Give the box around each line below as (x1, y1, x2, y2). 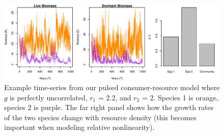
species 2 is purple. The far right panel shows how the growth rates (4, 102, 214, 113)
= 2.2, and (98, 92, 131, 102)
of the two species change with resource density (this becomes (4, 112, 197, 122)
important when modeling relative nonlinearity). (4, 122, 155, 132)
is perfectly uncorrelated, (10, 92, 88, 102)
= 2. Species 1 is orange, (142, 92, 218, 102)
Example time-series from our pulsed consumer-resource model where (4, 82, 220, 93)
